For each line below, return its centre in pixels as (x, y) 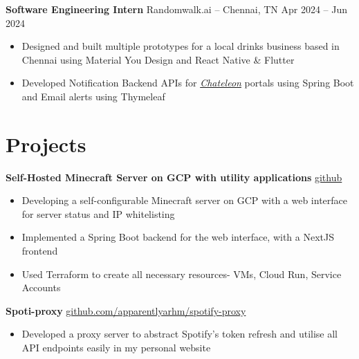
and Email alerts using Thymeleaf (93, 96)
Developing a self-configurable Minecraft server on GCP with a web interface (185, 200)
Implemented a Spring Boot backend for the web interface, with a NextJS (178, 237)
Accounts (41, 287)
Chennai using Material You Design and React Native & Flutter (158, 59)
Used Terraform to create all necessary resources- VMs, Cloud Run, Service (182, 274)
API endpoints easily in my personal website (116, 348)
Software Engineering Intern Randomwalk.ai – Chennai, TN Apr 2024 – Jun (176, 9)
